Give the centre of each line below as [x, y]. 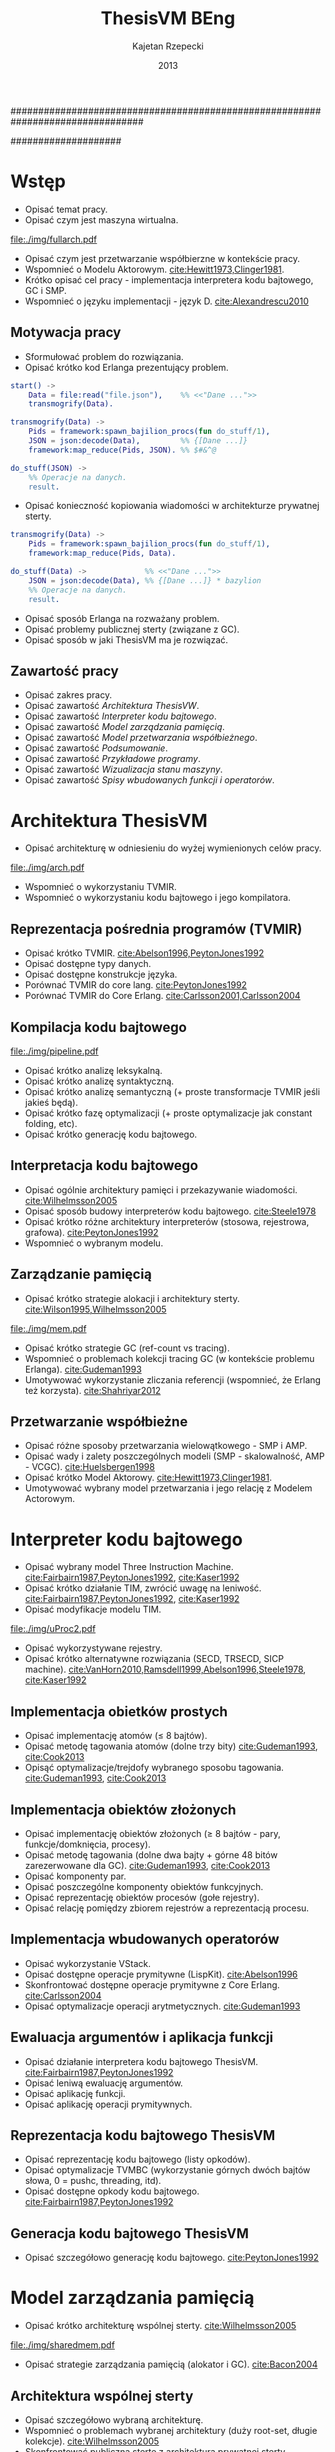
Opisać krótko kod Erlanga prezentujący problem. [126, 367]
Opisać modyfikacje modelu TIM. [93, 1609]
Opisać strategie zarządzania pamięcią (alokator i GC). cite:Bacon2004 [171, 2364]
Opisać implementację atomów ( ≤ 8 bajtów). [116, 1736]
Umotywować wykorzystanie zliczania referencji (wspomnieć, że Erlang [173, 1379]
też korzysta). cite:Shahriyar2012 [93, 1390]
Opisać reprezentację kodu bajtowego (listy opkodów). [137, 2159]
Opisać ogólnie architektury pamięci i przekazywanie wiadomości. [161, 1189]
